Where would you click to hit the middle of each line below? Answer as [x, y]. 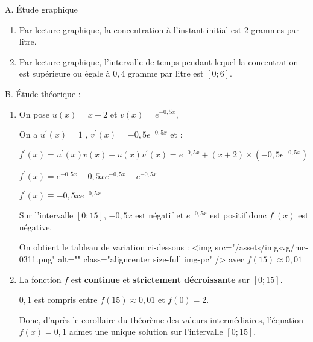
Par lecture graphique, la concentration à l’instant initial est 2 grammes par [159, 29]
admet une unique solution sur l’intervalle [146, 331]
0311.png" [37, 259]
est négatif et [160, 215]
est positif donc [238, 215]
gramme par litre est [166, 73]
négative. [36, 226]
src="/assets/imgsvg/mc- [261, 247]
